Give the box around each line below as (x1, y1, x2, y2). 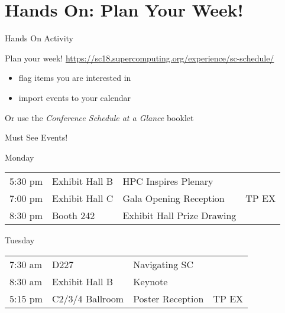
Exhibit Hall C (52, 191, 114, 206)
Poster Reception (133, 291, 204, 305)
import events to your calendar (18, 91, 131, 103)
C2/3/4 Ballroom (52, 291, 124, 305)
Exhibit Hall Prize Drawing (122, 208, 237, 223)
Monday (5, 151, 34, 163)
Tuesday (5, 234, 35, 246)
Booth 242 (52, 208, 95, 223)
